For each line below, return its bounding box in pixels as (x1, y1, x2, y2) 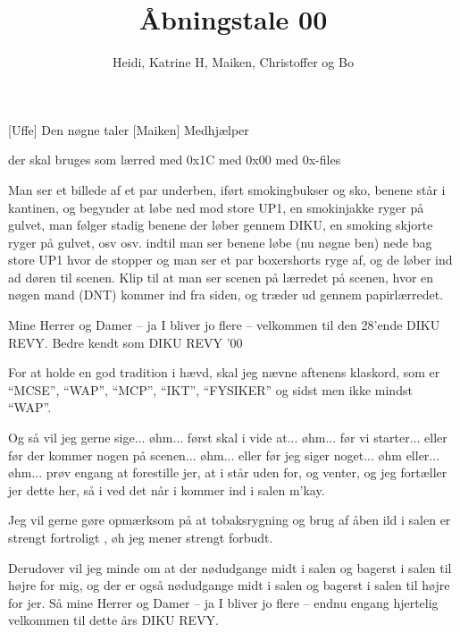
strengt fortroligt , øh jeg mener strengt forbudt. (8, 528, 273, 546)
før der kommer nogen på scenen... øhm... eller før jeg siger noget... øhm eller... (8, 445, 440, 464)
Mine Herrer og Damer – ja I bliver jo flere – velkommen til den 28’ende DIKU (8, 316, 440, 334)
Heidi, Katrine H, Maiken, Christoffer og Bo (113, 53, 354, 72)
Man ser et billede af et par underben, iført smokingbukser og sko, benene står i (8, 180, 446, 198)
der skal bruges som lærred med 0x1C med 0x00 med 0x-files (8, 150, 341, 169)
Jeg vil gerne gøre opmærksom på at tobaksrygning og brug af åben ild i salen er (8, 510, 451, 529)
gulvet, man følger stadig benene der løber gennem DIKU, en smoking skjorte (8, 215, 433, 234)
